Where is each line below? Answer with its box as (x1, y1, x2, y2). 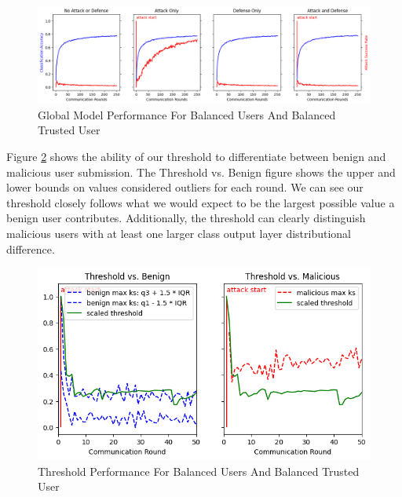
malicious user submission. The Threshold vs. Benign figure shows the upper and (6, 163, 396, 180)
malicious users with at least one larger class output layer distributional (6, 225, 352, 241)
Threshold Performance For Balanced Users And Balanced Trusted (38, 462, 360, 479)
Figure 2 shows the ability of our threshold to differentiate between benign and (6, 148, 386, 164)
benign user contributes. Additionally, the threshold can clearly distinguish (6, 210, 366, 226)
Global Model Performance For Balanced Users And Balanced (38, 106, 336, 122)
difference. (6, 240, 55, 257)
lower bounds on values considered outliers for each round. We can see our (6, 179, 364, 196)
